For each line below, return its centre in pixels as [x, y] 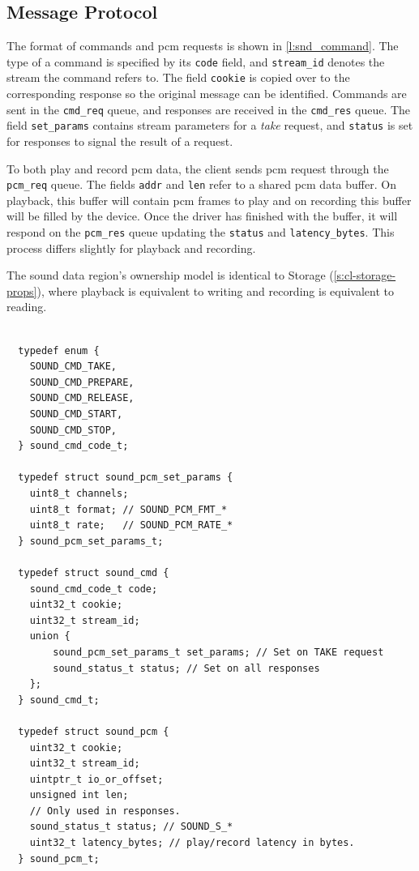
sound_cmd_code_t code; [94, 589]
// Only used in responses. [105, 811]
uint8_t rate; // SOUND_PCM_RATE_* [131, 525]
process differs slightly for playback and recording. [131, 248]
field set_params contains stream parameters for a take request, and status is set [210, 125]
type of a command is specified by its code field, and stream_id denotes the [196, 61]
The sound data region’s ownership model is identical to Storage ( [170, 275]
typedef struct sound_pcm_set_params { [126, 478]
